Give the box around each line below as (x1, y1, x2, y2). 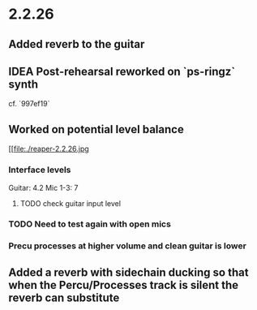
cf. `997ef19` (8, 99, 50, 109)
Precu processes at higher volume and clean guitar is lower (8, 240, 247, 252)
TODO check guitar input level (19, 198, 122, 208)
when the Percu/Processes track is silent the (8, 278, 239, 292)
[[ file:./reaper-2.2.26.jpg (8, 144, 89, 154)
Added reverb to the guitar (8, 37, 145, 51)
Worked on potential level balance (8, 123, 184, 136)
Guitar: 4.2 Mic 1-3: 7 (8, 183, 79, 192)
